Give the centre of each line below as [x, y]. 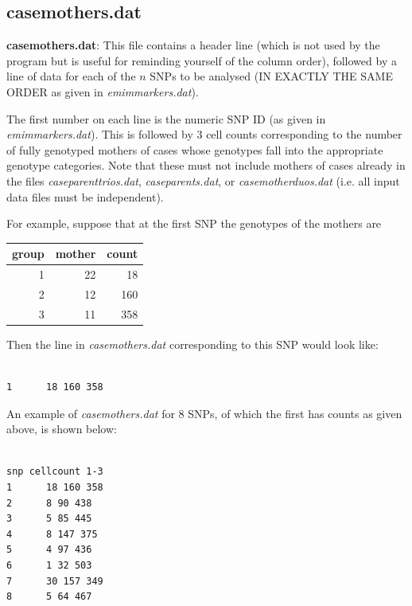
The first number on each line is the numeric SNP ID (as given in [166, 118]
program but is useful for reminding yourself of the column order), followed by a [202, 60]
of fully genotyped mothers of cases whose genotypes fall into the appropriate [195, 149]
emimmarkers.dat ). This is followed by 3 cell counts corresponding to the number [204, 134]
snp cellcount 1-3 [55, 472]
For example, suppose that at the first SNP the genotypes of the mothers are [194, 223]
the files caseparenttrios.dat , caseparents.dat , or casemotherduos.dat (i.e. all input [203, 180]
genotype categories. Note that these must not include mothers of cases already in [206, 165]
